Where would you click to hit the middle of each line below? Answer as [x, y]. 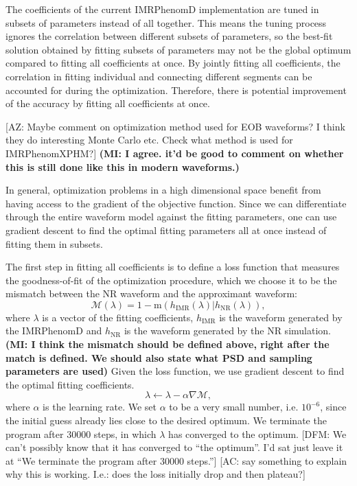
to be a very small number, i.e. [234, 407]
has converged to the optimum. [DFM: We [257, 433]
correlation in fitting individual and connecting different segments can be [159, 76]
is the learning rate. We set [100, 407]
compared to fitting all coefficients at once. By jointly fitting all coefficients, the [173, 63]
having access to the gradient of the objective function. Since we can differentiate [176, 203]
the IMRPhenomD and [54, 331]
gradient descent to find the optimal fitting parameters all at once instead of [166, 230]
